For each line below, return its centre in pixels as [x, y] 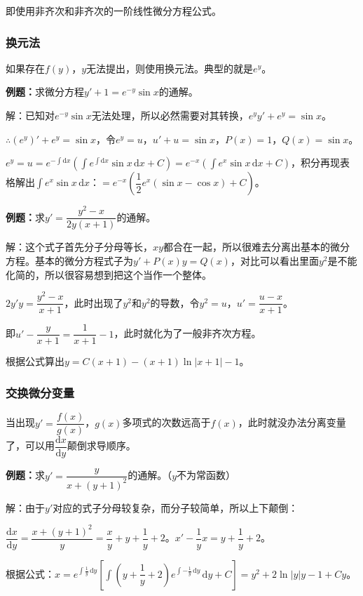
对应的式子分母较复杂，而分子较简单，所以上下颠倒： [176, 507]
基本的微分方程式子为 [84, 260]
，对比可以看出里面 [274, 260]
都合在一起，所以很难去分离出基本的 [246, 247]
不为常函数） [206, 475]
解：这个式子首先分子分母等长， [79, 247]
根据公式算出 [35, 361]
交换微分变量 [40, 392]
